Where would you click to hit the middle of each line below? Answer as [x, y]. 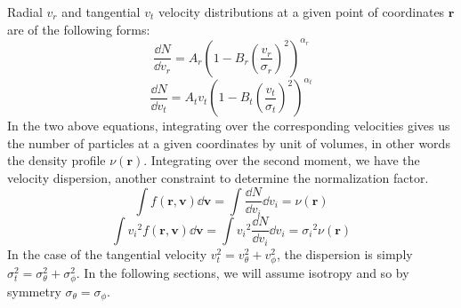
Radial [25, 12]
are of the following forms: [79, 29]
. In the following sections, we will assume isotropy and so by [243, 272]
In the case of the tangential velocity [107, 253]
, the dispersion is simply [344, 253]
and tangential [101, 12]
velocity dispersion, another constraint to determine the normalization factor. [218, 177]
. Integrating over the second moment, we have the [282, 160]
